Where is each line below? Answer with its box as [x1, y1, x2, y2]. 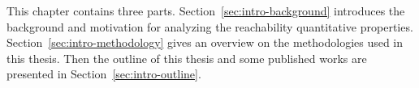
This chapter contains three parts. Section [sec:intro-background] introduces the [6, 2, 405, 19]
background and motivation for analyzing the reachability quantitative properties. [6, 18, 413, 35]
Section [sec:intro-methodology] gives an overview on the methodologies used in [6, 34, 404, 51]
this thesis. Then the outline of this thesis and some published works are [6, 49, 367, 66]
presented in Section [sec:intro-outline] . [6, 65, 201, 82]
